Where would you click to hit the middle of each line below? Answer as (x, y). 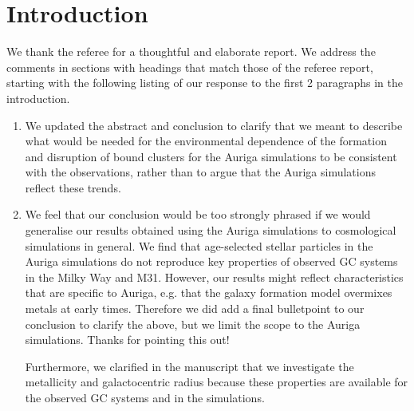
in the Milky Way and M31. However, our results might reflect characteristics (214, 277)
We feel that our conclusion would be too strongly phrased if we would (198, 214)
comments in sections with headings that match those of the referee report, (190, 67)
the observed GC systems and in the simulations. (145, 397)
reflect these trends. (73, 187)
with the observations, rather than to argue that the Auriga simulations (200, 172)
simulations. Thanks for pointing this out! (127, 340)
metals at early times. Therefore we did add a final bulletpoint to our (195, 308)
